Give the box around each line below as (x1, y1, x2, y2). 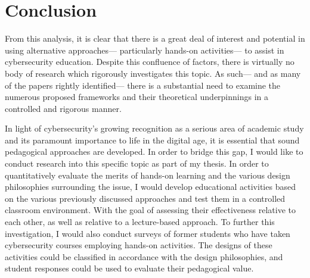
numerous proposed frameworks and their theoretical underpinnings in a (5, 90, 269, 103)
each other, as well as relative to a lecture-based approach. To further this (5, 215, 275, 228)
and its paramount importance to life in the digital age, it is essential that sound (5, 133, 300, 146)
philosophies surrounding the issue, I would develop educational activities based (5, 180, 296, 193)
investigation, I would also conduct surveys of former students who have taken (5, 227, 290, 239)
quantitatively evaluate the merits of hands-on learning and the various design (5, 168, 290, 181)
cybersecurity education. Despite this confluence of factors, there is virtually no (5, 55, 294, 68)
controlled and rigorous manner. (5, 102, 122, 114)
